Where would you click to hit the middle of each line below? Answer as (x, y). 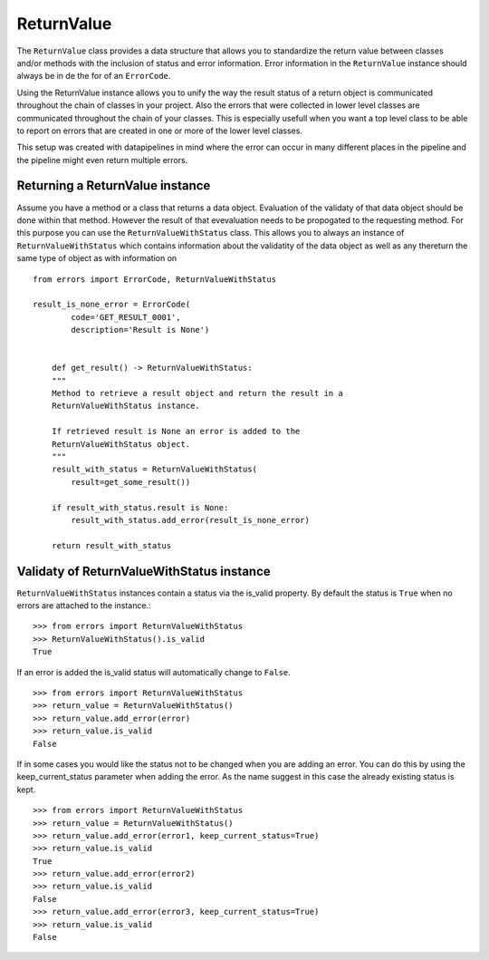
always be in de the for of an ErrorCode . (94, 76)
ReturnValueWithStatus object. (121, 444)
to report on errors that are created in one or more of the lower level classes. (160, 131)
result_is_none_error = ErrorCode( (112, 305)
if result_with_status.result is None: (140, 507)
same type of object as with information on (97, 258)
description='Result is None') (140, 330)
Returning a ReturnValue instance (114, 186)
